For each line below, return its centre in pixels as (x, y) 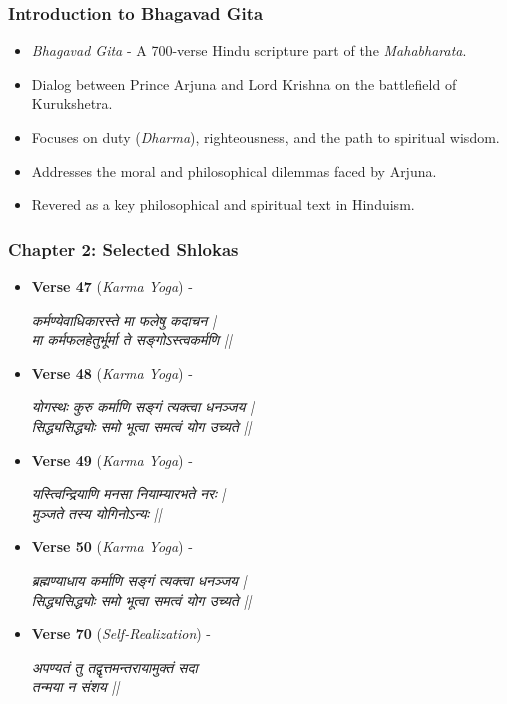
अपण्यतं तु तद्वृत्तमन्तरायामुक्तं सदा (114, 666)
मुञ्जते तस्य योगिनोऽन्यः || (96, 512)
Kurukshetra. (72, 103)
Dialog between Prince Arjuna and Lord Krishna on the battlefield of (244, 83)
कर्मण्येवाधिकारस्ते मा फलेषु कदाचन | (124, 319)
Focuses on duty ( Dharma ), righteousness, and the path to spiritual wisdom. (265, 137)
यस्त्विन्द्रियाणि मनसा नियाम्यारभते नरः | (128, 493)
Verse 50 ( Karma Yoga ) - (112, 546)
